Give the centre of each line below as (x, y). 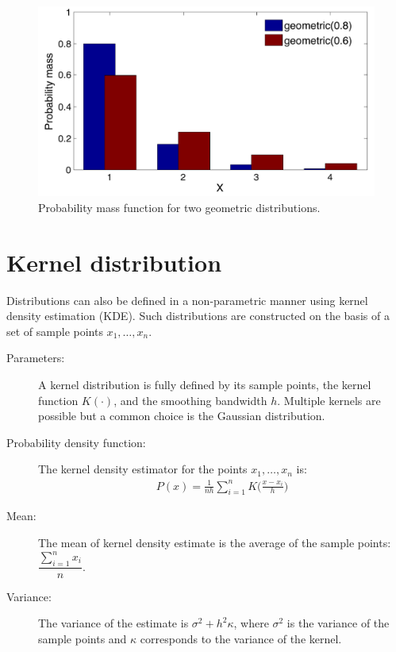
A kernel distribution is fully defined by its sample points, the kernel (205, 385)
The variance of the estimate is (113, 623)
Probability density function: (76, 442)
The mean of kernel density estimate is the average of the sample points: (215, 542)
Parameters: (36, 358)
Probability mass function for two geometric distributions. (179, 207)
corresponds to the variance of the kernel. (241, 639)
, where (251, 623)
